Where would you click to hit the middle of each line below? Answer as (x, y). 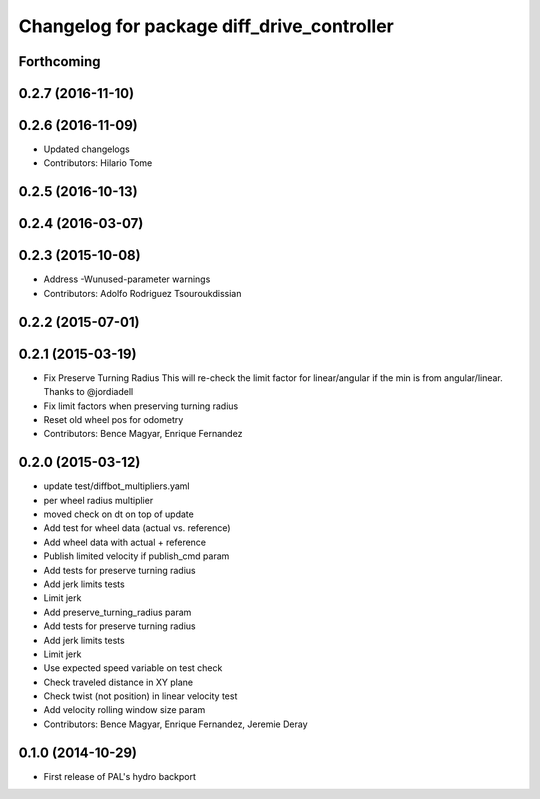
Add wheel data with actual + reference (125, 542)
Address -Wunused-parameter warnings (127, 279)
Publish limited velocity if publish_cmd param (136, 556)
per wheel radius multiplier (98, 500)
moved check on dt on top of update (118, 514)
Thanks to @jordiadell (88, 392)
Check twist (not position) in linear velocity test (140, 696)
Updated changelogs (86, 149)
